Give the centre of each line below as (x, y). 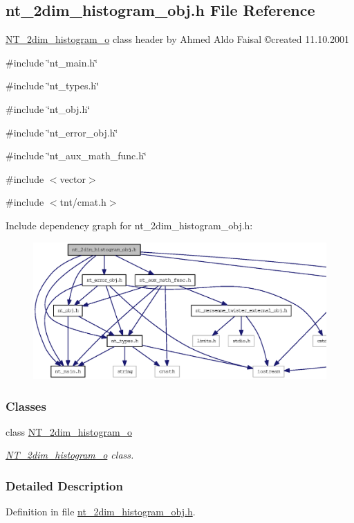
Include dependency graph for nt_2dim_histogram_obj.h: (129, 225)
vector (73, 178)
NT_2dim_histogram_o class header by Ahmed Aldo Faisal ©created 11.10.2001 (178, 39)
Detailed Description (64, 485)
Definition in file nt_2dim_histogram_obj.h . (101, 512)
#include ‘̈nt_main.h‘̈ (52, 62)
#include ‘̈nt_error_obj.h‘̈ (62, 132)
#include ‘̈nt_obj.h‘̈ (48, 108)
